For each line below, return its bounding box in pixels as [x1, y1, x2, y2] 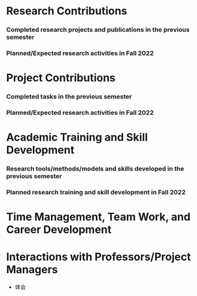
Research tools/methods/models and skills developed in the [6, 164, 184, 173]
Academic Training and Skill [6, 130, 148, 144]
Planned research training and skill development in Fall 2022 [6, 188, 186, 197]
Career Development [6, 223, 112, 237]
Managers [6, 263, 58, 276]
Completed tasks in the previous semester [6, 93, 132, 101]
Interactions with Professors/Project [6, 250, 192, 264]
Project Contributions [6, 71, 116, 85]
